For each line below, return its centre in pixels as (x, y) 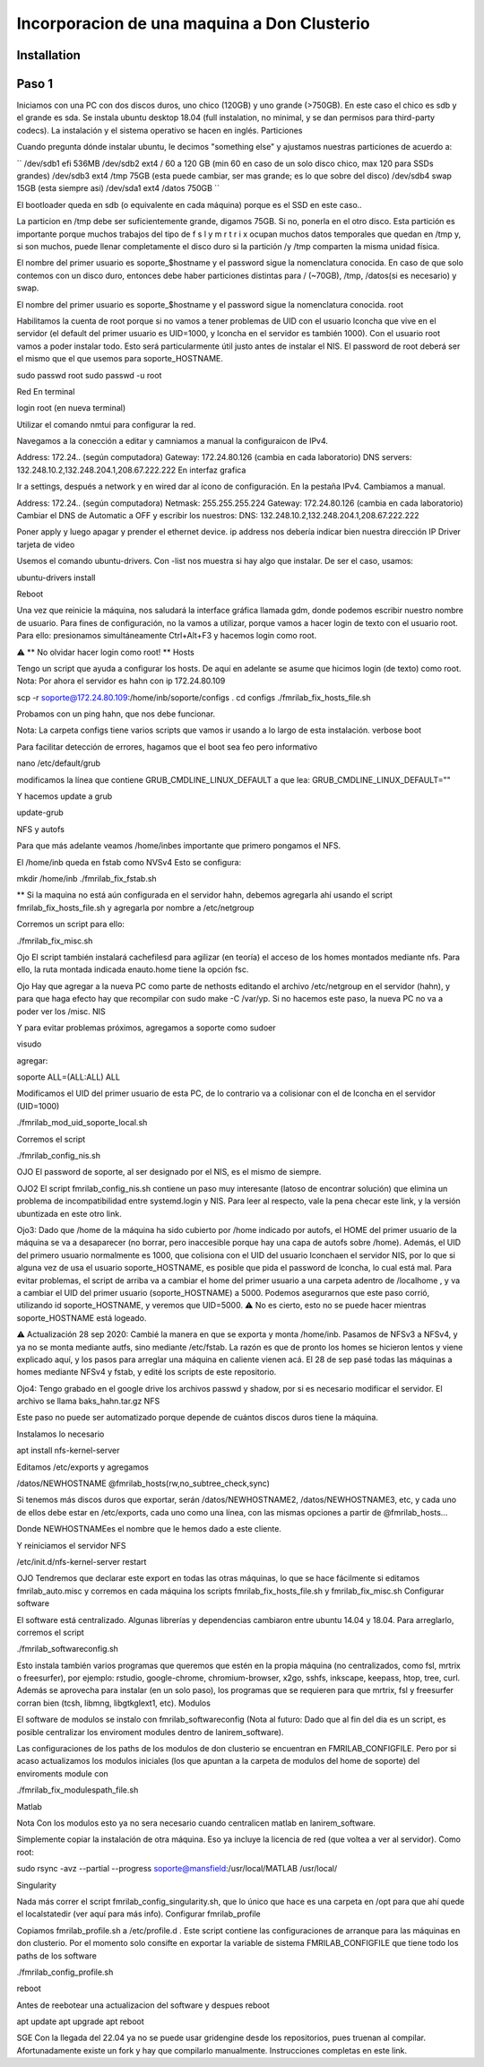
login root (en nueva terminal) (71, 408)
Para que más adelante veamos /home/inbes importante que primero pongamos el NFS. (179, 846)
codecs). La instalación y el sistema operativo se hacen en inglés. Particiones (160, 130)
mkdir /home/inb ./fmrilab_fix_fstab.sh (86, 878)
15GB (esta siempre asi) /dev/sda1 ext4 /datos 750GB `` (118, 188)
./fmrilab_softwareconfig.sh (67, 1649)
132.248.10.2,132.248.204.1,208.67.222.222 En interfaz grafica (131, 470)
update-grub (40, 812)
